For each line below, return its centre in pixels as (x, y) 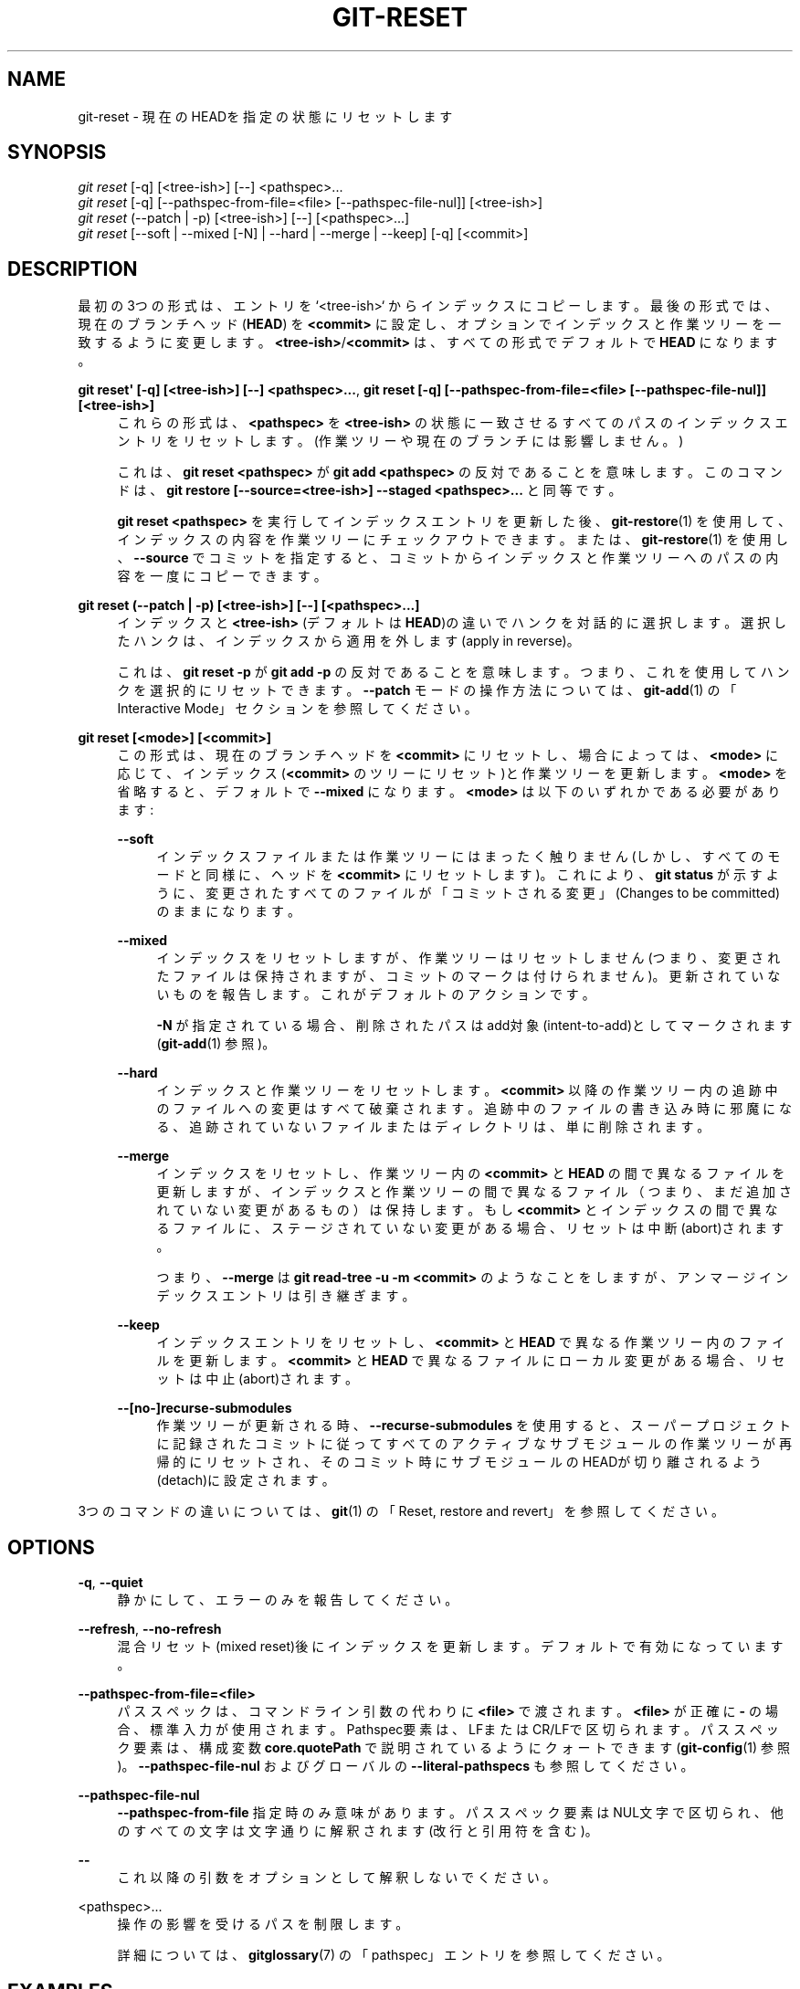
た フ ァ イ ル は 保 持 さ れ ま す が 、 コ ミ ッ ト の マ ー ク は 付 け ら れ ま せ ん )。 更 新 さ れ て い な (468, 976)
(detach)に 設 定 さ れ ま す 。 (246, 1480)
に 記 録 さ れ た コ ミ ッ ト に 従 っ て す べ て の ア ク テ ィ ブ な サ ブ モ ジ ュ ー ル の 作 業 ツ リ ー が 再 (474, 1444)
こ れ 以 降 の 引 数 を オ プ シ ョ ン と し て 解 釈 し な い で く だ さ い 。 (337, 1878)
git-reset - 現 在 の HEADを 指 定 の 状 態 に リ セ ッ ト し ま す (265, 116)
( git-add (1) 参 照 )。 (216, 1044)
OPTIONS (51, 1547)
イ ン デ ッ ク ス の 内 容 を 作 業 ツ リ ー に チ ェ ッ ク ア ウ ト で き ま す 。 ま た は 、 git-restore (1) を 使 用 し (453, 540)
